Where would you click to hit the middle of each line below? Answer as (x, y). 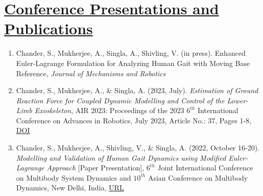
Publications (49, 28)
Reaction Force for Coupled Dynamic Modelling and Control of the (120, 100)
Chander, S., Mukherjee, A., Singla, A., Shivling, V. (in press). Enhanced (131, 53)
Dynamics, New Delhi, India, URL (70, 188)
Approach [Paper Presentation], (95, 168)
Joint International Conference (205, 168)
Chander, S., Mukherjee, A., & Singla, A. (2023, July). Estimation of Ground (137, 90)
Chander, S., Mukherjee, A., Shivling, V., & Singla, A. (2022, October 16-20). (138, 148)
